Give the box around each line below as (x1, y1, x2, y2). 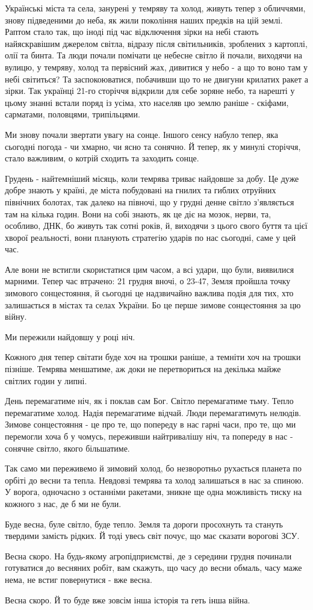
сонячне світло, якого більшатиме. (5, 441, 130, 454)
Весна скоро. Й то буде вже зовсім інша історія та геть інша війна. (5, 593, 250, 606)
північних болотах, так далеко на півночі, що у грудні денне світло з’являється (5, 195, 294, 208)
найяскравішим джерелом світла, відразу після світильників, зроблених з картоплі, (5, 37, 308, 49)
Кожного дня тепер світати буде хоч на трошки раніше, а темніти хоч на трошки (5, 350, 301, 363)
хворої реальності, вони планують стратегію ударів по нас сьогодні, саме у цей (5, 231, 296, 243)
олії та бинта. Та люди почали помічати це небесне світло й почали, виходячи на (5, 49, 303, 61)
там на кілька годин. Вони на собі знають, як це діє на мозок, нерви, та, (5, 207, 271, 220)
